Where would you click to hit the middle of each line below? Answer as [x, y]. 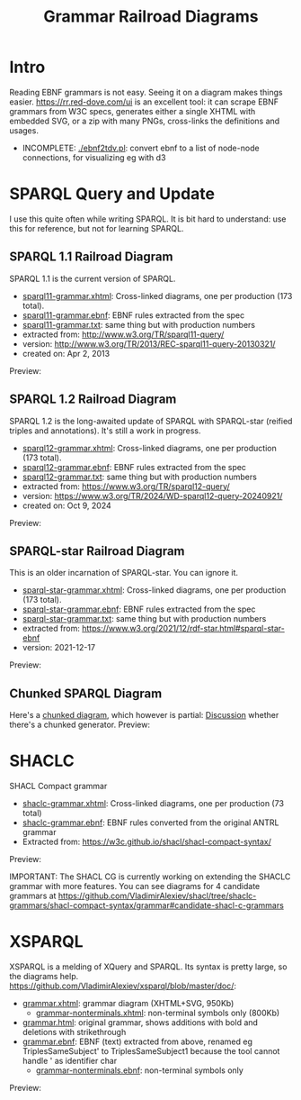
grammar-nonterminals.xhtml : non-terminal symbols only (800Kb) [158, 1013]
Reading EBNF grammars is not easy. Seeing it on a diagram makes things [146, 92]
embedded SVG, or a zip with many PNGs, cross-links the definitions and [145, 121]
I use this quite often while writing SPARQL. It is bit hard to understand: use [148, 219]
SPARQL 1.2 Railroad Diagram [93, 400]
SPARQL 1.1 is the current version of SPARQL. [93, 278]
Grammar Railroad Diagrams [151, 17]
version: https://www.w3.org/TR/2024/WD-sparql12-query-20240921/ [152, 495]
